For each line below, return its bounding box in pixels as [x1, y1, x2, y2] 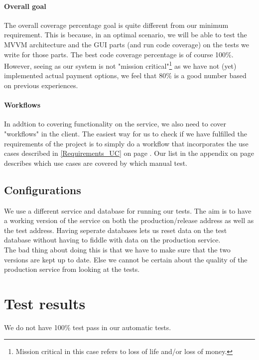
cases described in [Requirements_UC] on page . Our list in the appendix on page [4, 148, 254, 158]
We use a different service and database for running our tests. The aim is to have [4, 205, 252, 216]
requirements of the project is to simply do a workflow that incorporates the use [4, 138, 249, 148]
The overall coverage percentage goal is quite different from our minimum [4, 19, 229, 30]
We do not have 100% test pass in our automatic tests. [4, 322, 171, 332]
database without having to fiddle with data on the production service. [4, 235, 221, 245]
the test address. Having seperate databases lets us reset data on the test [4, 225, 227, 235]
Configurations [4, 182, 81, 197]
